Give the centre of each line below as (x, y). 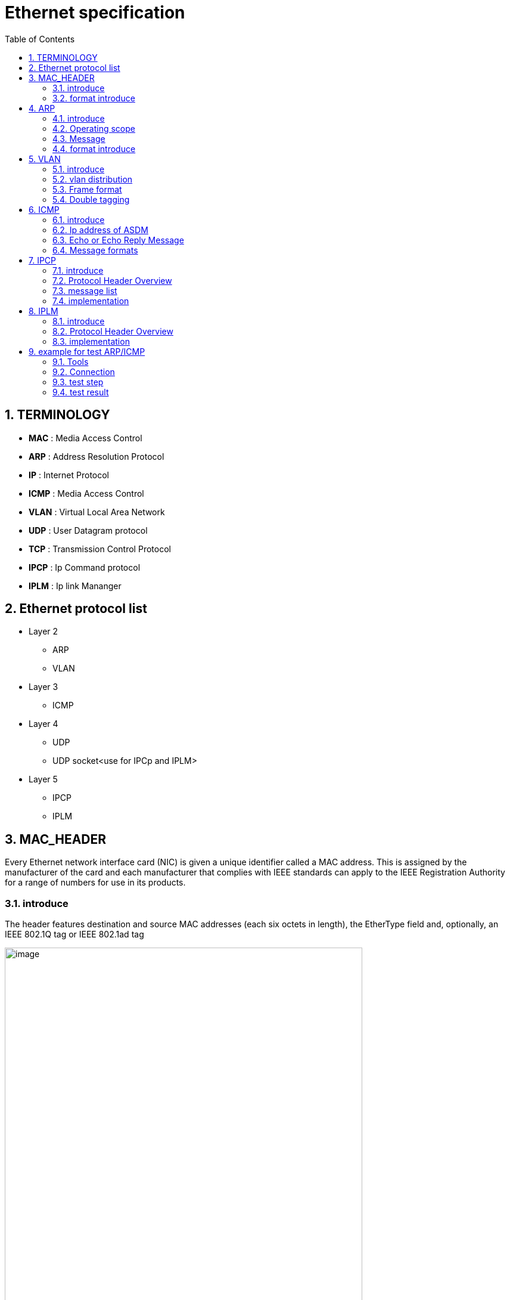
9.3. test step (78, 382)
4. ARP (42, 108)
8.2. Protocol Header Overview (113, 331)
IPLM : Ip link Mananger (75, 586)
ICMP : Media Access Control (86, 493)
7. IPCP (43, 260)
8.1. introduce (79, 321)
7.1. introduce (78, 270)
